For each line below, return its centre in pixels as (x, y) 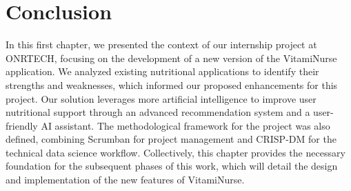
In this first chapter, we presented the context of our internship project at (161, 44)
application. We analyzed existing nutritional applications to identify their (162, 71)
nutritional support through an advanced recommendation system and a (158, 112)
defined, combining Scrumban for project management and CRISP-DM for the (171, 139)
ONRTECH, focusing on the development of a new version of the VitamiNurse (171, 58)
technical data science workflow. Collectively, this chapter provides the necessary (175, 152)
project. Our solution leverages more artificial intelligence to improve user (161, 98)
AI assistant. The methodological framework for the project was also (185, 125)
